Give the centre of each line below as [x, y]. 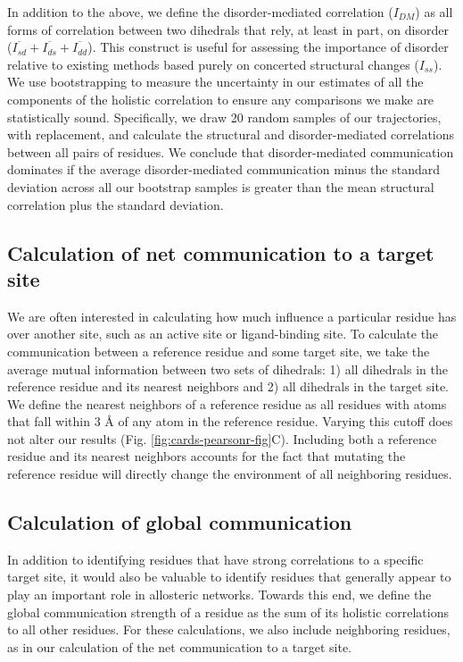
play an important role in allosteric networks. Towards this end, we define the [219, 595]
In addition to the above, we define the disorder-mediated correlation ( [200, 12]
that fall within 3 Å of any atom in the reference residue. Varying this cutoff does [230, 421]
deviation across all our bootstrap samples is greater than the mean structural [221, 186]
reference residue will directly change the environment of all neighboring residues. [230, 474]
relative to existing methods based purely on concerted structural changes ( [213, 64]
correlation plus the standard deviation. [116, 204]
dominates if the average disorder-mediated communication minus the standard [224, 169]
